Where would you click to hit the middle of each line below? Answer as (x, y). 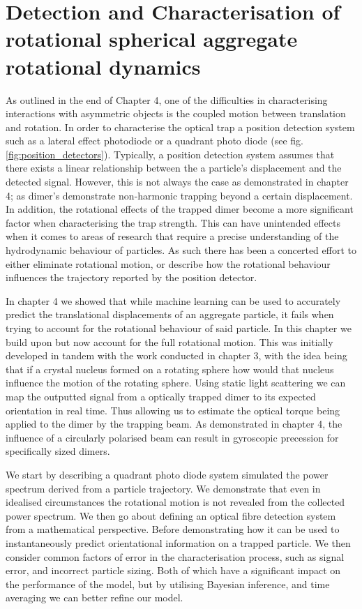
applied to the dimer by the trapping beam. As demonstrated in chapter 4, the (174, 424)
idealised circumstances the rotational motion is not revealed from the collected (175, 502)
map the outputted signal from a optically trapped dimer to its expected (161, 396)
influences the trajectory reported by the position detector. (131, 277)
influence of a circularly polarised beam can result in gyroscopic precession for (172, 437)
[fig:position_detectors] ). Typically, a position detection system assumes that (170, 154)
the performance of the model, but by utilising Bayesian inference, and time (168, 584)
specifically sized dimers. (58, 451)
